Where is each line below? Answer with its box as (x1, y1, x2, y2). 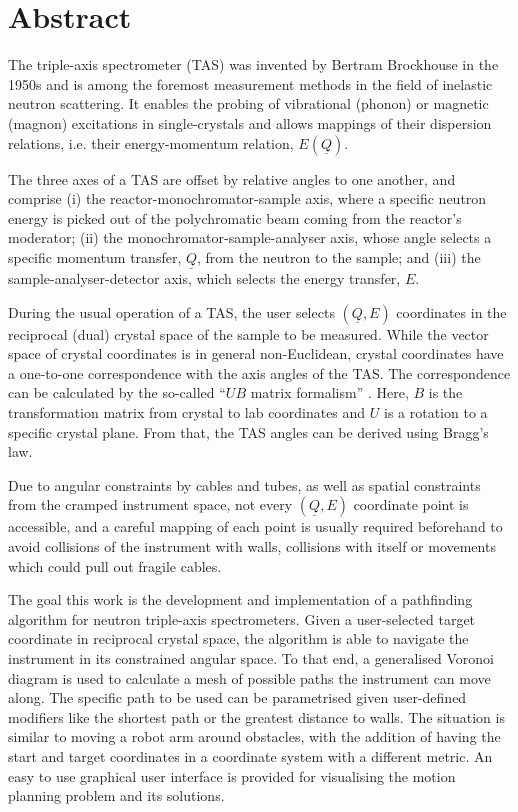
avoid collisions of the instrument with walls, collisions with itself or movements (8, 536, 496, 557)
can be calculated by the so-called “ (8, 382, 226, 403)
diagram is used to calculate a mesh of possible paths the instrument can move (8, 667, 491, 688)
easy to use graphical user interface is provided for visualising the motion (8, 765, 456, 786)
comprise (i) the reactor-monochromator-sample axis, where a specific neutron (8, 188, 487, 209)
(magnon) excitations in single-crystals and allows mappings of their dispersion (8, 112, 492, 133)
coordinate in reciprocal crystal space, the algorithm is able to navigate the (8, 628, 469, 649)
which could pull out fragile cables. (8, 555, 222, 576)
